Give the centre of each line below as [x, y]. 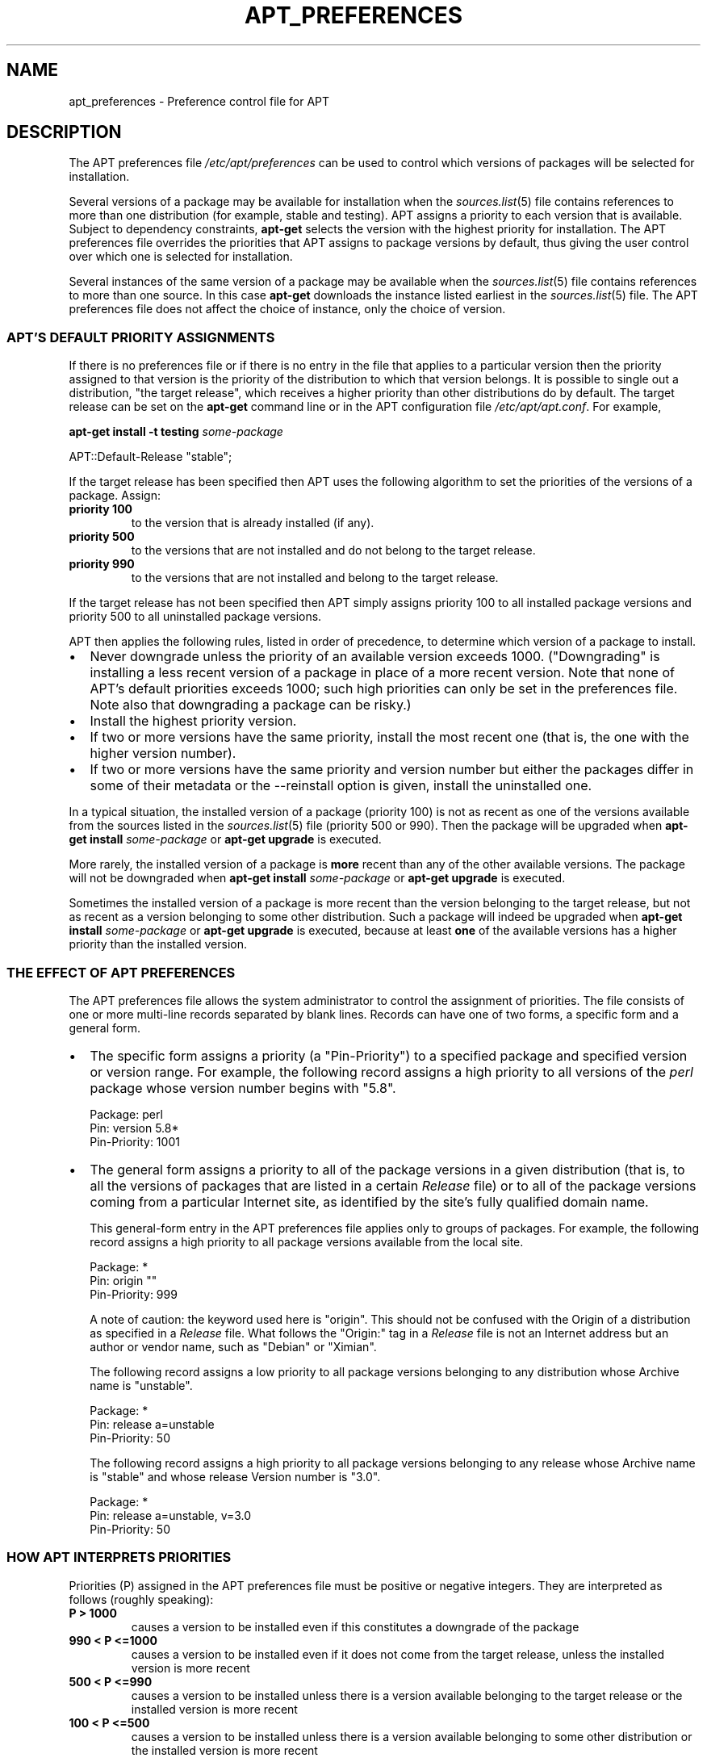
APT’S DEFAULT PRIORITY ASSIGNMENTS [141, 337]
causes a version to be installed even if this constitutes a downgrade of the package [355, 1626]
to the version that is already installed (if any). [253, 523]
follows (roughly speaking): [141, 1599]
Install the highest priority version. [193, 721]
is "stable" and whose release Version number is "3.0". [235, 1476]
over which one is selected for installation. [181, 257]
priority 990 [102, 564]
